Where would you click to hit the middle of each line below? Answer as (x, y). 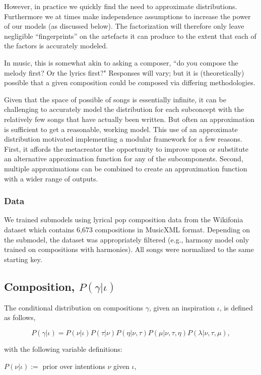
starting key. (23, 259)
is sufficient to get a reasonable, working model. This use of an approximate (121, 129)
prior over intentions (74, 366)
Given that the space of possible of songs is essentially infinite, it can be (115, 99)
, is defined (236, 307)
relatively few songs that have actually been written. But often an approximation (129, 119)
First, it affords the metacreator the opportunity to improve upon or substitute (126, 148)
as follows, (20, 317)
